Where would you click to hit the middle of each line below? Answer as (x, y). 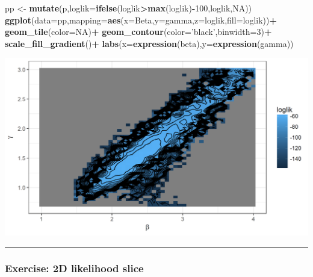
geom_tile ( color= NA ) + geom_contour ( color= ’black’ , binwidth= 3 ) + (138, 32)
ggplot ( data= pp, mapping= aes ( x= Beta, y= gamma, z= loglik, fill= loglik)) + (141, 20)
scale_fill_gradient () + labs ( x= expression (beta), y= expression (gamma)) (149, 43)
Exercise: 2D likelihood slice (74, 268)
